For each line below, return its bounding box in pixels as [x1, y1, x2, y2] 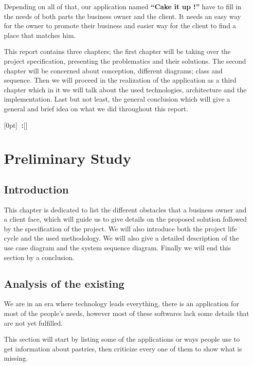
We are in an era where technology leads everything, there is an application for [4, 298, 239, 309]
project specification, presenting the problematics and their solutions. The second [4, 55, 246, 66]
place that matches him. [4, 30, 76, 40]
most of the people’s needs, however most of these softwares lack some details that [4, 308, 249, 318]
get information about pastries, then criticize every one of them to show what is [4, 343, 242, 353]
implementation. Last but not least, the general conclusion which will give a [4, 94, 230, 104]
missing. [4, 353, 28, 363]
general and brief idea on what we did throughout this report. [4, 103, 188, 113]
